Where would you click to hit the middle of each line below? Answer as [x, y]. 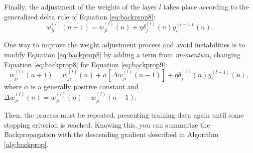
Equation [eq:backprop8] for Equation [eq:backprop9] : [86, 64]
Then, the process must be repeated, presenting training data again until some [124, 115]
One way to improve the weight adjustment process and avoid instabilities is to [125, 45]
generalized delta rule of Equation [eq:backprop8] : [80, 16]
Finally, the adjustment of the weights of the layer [80, 6]
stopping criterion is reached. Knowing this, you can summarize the [107, 124]
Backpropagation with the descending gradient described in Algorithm [111, 134]
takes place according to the [206, 6]
